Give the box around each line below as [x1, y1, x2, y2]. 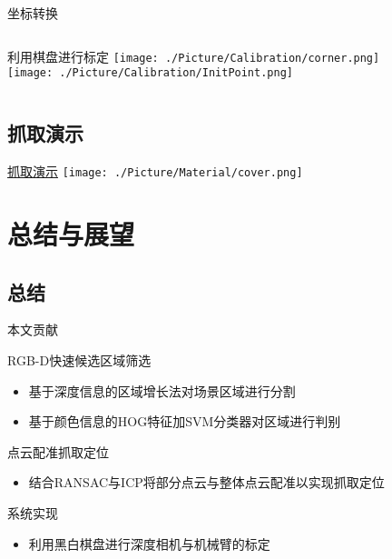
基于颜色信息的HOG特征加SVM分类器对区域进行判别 [28, 412, 341, 431]
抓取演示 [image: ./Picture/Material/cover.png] [7, 162, 303, 181]
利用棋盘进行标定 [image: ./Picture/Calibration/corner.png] [7, 46, 380, 65]
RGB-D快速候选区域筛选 [7, 350, 152, 369]
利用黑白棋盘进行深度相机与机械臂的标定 [28, 534, 270, 553]
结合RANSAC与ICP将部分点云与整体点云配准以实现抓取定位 [28, 473, 385, 492]
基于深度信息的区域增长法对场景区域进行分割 [28, 381, 296, 400]
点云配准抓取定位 [7, 442, 109, 461]
